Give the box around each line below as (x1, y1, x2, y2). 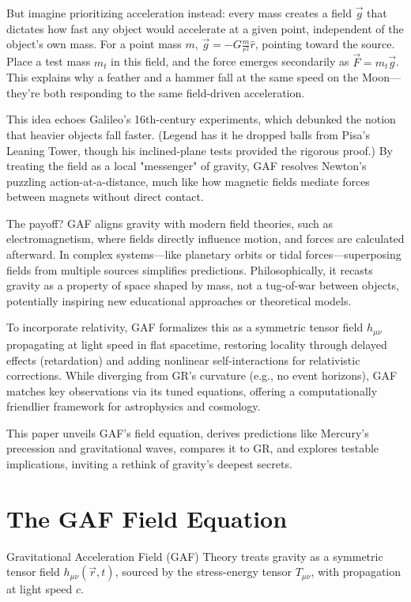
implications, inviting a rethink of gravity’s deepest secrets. (6, 456, 292, 472)
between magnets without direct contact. (6, 188, 204, 205)
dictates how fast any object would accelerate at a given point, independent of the (6, 20, 404, 36)
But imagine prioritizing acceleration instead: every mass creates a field (6, 5, 352, 21)
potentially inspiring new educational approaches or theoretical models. (6, 292, 352, 309)
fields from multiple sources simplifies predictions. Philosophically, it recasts (6, 261, 373, 278)
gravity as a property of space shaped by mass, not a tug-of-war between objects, (6, 277, 399, 293)
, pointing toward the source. (255, 36, 395, 52)
